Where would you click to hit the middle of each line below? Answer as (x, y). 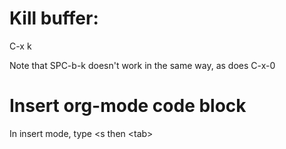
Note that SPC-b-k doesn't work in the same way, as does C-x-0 (142, 65)
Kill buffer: (54, 18)
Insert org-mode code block (128, 106)
